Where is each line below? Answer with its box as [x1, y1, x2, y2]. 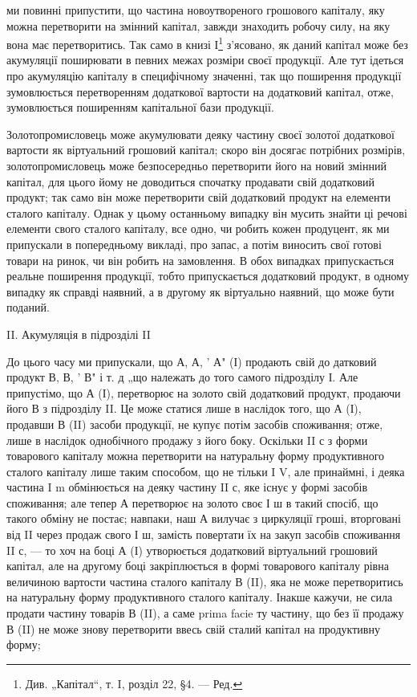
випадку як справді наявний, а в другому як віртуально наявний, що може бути [6, 283, 395, 300]
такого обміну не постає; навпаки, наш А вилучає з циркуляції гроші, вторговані [6, 510, 401, 527]
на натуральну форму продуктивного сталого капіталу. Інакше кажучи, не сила [6, 589, 393, 605]
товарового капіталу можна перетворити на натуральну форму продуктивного [6, 447, 385, 464]
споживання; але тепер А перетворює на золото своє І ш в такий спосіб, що [6, 494, 379, 511]
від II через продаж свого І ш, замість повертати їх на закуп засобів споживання [6, 526, 401, 543]
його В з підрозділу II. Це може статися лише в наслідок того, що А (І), [6, 400, 362, 417]
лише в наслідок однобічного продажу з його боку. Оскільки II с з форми [6, 431, 368, 448]
